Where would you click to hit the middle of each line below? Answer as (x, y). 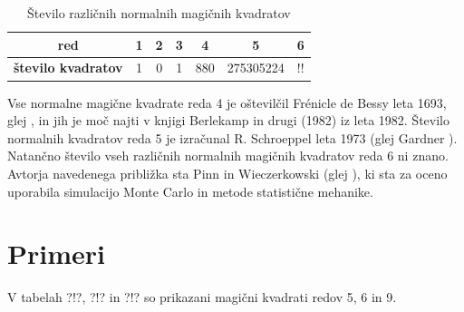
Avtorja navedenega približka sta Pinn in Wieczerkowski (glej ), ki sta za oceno (227, 173)
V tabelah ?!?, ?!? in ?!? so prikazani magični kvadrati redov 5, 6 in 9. (202, 297)
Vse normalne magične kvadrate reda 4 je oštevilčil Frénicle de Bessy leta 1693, (227, 102)
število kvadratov (68, 68)
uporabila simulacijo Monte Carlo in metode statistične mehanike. (190, 191)
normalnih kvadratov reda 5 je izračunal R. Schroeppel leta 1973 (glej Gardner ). (232, 137)
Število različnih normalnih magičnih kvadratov (159, 13)
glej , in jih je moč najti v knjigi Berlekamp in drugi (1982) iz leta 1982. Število (228, 120)
